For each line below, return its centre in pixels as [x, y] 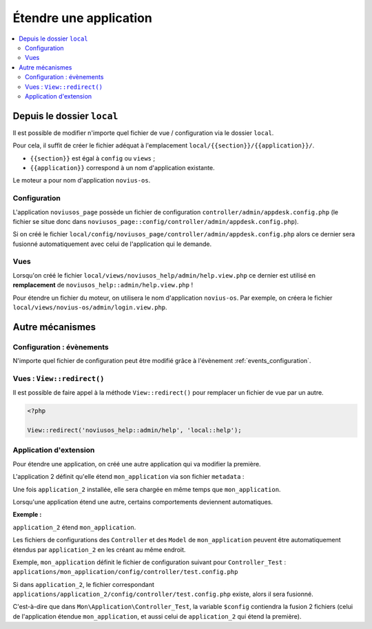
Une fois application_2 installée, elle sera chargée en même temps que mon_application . [147, 489]
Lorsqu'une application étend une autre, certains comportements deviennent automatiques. [143, 502]
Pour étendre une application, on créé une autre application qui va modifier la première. [137, 464]
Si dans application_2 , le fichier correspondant [83, 584]
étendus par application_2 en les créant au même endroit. [99, 549]
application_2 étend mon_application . [74, 527]
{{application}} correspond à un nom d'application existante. [122, 167]
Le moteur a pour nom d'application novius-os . [82, 181]
